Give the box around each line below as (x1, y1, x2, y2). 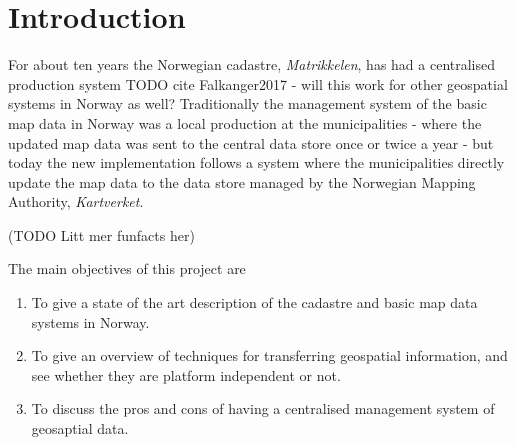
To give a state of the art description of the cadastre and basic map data (31, 292, 478, 313)
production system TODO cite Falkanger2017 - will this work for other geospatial (8, 73, 508, 94)
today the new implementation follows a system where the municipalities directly (8, 152, 505, 173)
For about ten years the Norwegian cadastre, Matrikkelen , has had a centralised (8, 54, 496, 75)
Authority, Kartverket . (8, 191, 144, 212)
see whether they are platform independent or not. (31, 364, 341, 385)
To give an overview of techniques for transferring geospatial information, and (31, 345, 508, 366)
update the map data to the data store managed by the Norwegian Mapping (8, 171, 476, 192)
